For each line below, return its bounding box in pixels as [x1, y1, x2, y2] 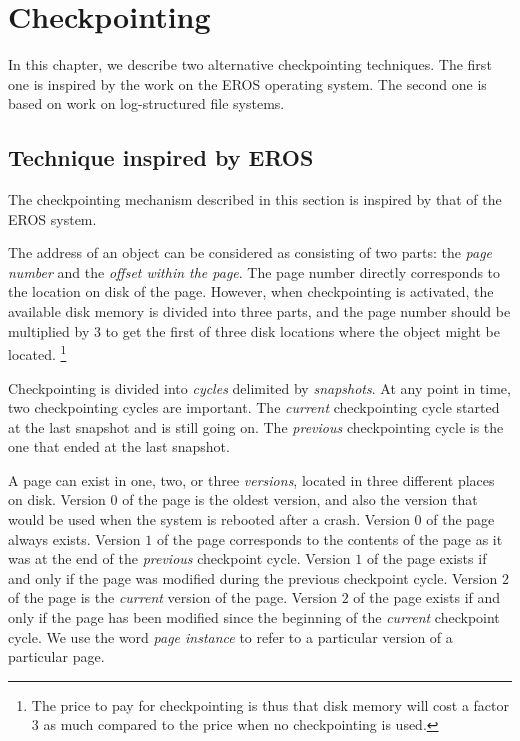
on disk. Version [8, 489, 106, 510]
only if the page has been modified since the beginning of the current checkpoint [8, 607, 500, 628]
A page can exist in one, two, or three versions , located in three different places [8, 469, 495, 490]
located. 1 [8, 341, 67, 364]
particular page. [8, 646, 105, 667]
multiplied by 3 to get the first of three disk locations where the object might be [8, 320, 500, 341]
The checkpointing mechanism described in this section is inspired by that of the [8, 189, 502, 210]
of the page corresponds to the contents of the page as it [156, 528, 503, 549]
